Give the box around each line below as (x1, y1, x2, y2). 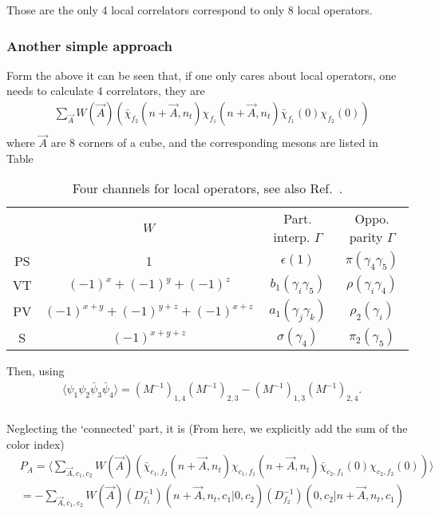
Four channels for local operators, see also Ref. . (72, 179, 343, 198)
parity (349, 228, 383, 247)
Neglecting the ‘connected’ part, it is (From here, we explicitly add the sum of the (6, 419, 408, 436)
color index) (6, 435, 65, 452)
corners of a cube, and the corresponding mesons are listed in (78, 134, 378, 151)
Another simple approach (6, 35, 173, 55)
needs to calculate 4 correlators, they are (6, 82, 205, 99)
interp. (273, 228, 310, 247)
